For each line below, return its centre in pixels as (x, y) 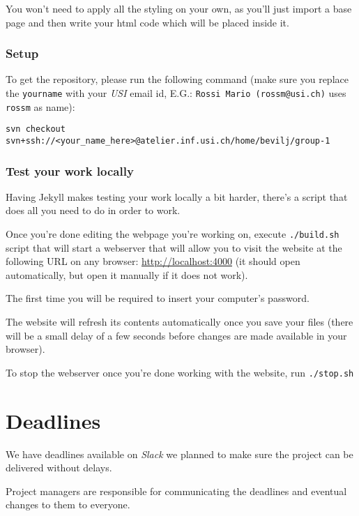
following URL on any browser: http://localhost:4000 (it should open (153, 261)
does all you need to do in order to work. (93, 210)
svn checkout (36, 129)
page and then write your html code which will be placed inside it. (147, 22)
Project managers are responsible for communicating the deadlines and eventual (176, 491)
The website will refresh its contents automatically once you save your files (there (179, 322)
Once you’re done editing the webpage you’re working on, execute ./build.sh (173, 234)
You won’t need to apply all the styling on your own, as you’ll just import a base (179, 8)
